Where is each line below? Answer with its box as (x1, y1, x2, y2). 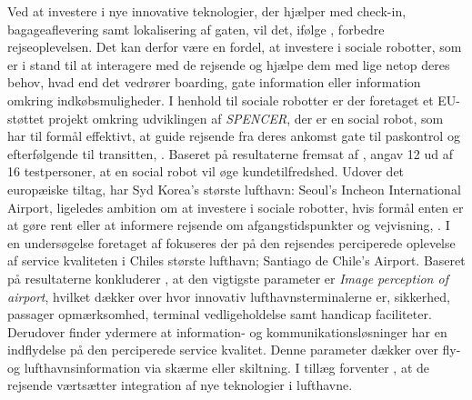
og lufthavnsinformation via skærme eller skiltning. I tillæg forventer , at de (7, 357, 430, 376)
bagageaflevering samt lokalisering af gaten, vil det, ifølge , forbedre (7, 19, 385, 38)
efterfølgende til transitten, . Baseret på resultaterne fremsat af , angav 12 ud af (7, 144, 453, 163)
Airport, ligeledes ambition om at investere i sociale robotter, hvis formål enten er (7, 197, 464, 216)
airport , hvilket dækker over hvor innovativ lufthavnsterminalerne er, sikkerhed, (7, 286, 450, 305)
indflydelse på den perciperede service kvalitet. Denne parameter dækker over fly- (7, 340, 461, 359)
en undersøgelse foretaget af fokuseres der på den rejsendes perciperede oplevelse (7, 233, 456, 252)
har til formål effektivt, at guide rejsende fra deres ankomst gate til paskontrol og (7, 126, 460, 145)
